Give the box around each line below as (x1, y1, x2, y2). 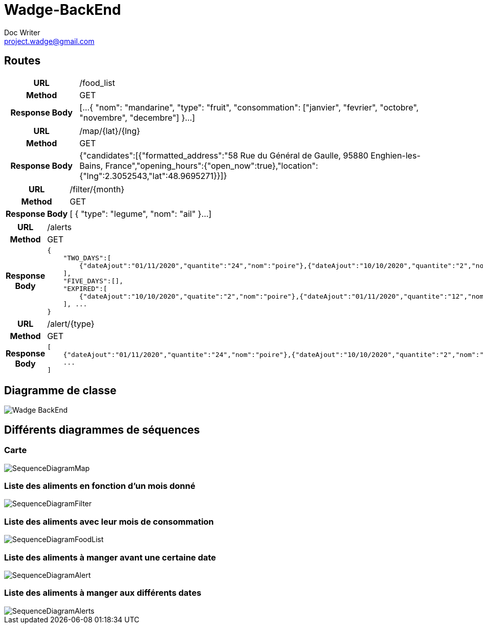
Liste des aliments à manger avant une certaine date (4, 552, 216, 563)
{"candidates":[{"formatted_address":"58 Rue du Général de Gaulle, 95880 (79, 150, 368, 161)
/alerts (47, 221, 72, 232)
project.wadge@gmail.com (4, 36, 95, 46)
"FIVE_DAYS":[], (63, 277, 123, 285)
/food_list (79, 77, 115, 88)
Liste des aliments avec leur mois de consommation (4, 516, 214, 527)
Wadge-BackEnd (4, 1, 121, 18)
